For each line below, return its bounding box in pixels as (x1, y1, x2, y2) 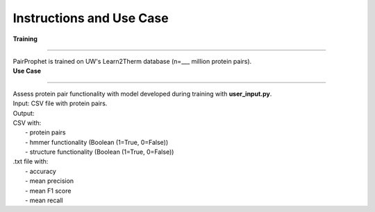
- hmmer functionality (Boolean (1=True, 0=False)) (25, 138, 169, 146)
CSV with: (12, 118, 42, 127)
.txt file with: (12, 157, 49, 166)
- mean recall (25, 196, 63, 204)
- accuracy (25, 167, 57, 175)
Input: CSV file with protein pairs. (12, 99, 108, 107)
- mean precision (25, 177, 74, 185)
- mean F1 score (25, 186, 72, 195)
